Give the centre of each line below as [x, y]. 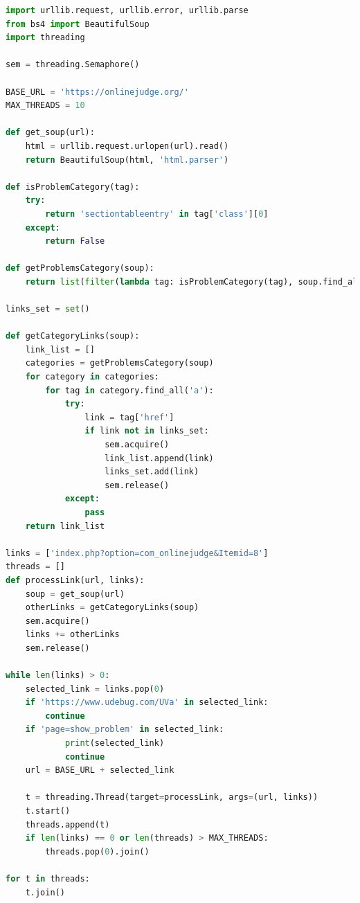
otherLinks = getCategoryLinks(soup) [112, 608]
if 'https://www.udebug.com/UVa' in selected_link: [147, 703]
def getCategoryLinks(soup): [73, 336]
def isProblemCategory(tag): [73, 187]
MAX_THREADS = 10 [45, 106]
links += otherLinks [72, 635]
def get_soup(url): [50, 133]
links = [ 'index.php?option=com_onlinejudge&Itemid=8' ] [137, 553]
